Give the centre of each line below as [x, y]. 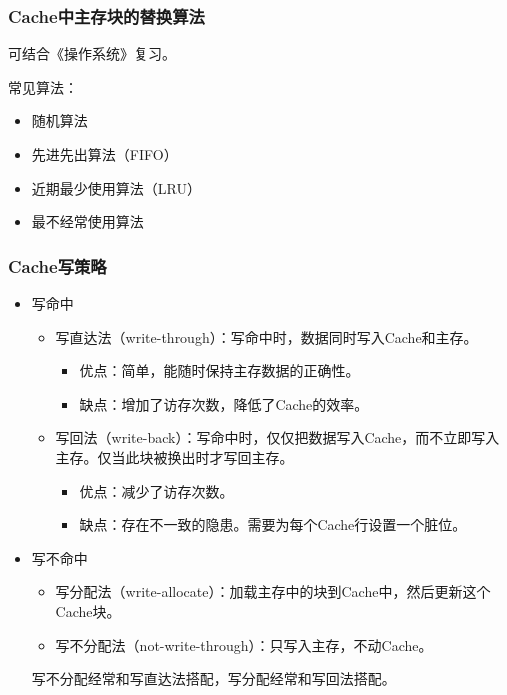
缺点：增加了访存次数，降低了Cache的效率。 [224, 403]
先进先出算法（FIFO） [104, 154]
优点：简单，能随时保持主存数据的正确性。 [219, 370]
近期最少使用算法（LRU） [116, 187]
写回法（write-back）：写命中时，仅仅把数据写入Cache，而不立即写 [270, 437]
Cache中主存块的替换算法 [106, 15]
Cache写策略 [57, 265]
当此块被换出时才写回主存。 [202, 456]
